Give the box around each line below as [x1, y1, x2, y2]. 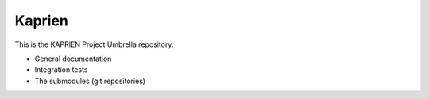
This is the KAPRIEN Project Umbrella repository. [14, 40, 174, 49]
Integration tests [34, 65, 88, 74]
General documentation [34, 54, 112, 63]
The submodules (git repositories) [34, 76, 146, 86]
